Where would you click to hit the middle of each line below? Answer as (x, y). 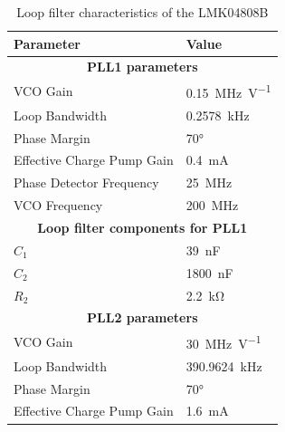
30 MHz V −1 (223, 342)
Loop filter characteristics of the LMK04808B (142, 12)
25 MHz (209, 182)
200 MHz (212, 205)
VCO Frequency (58, 205)
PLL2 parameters (142, 317)
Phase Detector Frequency (86, 182)
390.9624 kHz (224, 365)
